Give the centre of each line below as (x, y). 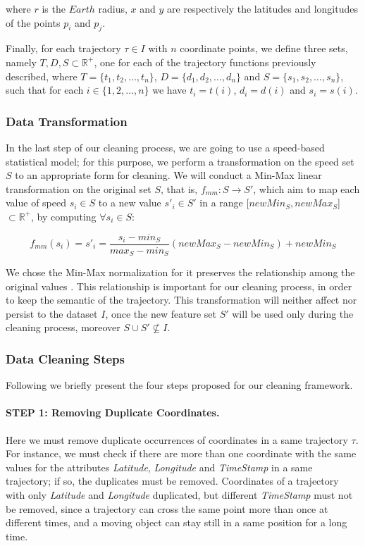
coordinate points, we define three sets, (264, 48)
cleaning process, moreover (63, 327)
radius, (113, 8)
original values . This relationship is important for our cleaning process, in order (179, 286)
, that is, (179, 188)
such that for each (45, 90)
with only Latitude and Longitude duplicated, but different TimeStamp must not (179, 495)
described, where (42, 76)
